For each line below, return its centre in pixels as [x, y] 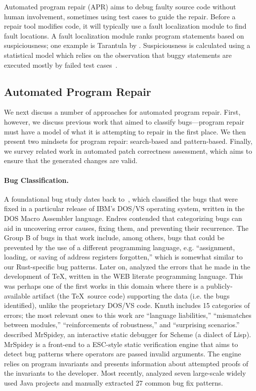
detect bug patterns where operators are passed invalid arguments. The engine [123, 354]
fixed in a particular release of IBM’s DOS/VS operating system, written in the [124, 208]
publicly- [219, 286]
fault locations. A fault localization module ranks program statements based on [124, 35]
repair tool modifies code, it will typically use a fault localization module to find [125, 26]
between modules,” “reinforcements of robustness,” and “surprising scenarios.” [122, 325]
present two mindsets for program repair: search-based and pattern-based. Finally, [128, 141]
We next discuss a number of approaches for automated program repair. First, [122, 112]
